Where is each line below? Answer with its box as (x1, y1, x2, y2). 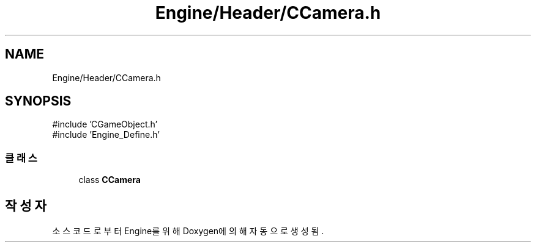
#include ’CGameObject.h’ (52, 119, 158, 130)
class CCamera (78, 174, 141, 185)
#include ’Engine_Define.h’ (52, 129, 160, 140)
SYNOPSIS (5, 93, 72, 109)
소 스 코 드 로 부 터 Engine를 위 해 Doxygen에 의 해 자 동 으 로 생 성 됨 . (52, 226, 324, 237)
